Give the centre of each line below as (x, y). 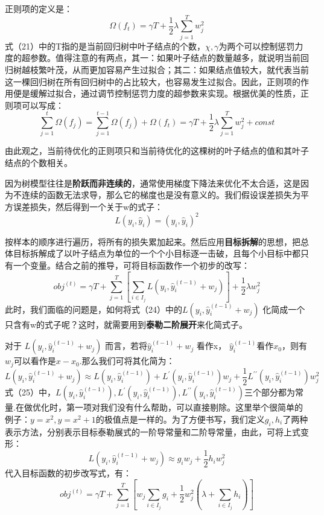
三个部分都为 (269, 392)
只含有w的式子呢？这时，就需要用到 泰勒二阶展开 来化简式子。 (126, 324)
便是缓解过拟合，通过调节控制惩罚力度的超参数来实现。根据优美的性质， (157, 93)
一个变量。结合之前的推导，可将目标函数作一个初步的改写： (131, 265)
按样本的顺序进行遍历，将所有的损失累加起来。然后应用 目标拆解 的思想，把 (153, 241)
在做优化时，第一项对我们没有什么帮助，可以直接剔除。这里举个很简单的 (159, 407)
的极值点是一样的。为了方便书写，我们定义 (180, 419)
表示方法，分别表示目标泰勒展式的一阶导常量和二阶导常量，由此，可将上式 (153, 431)
